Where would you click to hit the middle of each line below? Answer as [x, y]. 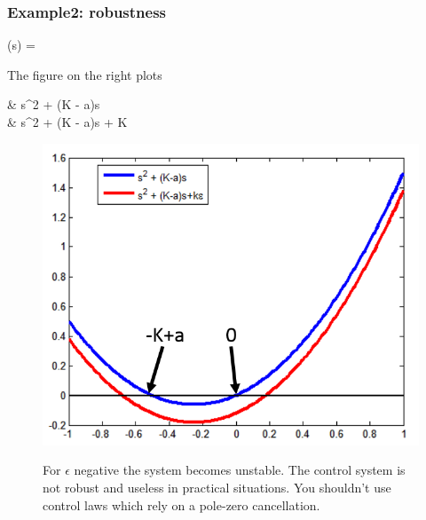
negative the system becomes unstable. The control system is [240, 470]
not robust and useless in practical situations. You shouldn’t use [217, 488]
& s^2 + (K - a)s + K [67, 122]
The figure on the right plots [85, 74]
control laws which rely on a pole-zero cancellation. [181, 504]
